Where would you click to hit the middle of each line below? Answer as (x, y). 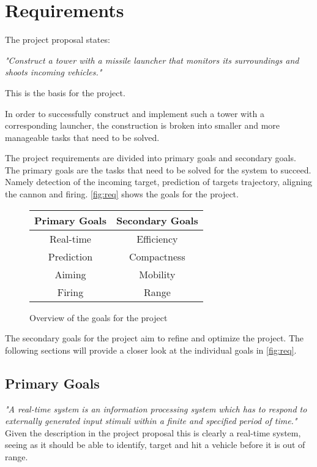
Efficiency (157, 238)
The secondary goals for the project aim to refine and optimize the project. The (154, 338)
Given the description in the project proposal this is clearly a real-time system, (153, 432)
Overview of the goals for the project (99, 317)
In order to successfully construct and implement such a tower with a (135, 113)
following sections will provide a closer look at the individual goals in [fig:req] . (151, 350)
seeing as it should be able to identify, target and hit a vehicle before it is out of (155, 445)
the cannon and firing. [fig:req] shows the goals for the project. (122, 194)
